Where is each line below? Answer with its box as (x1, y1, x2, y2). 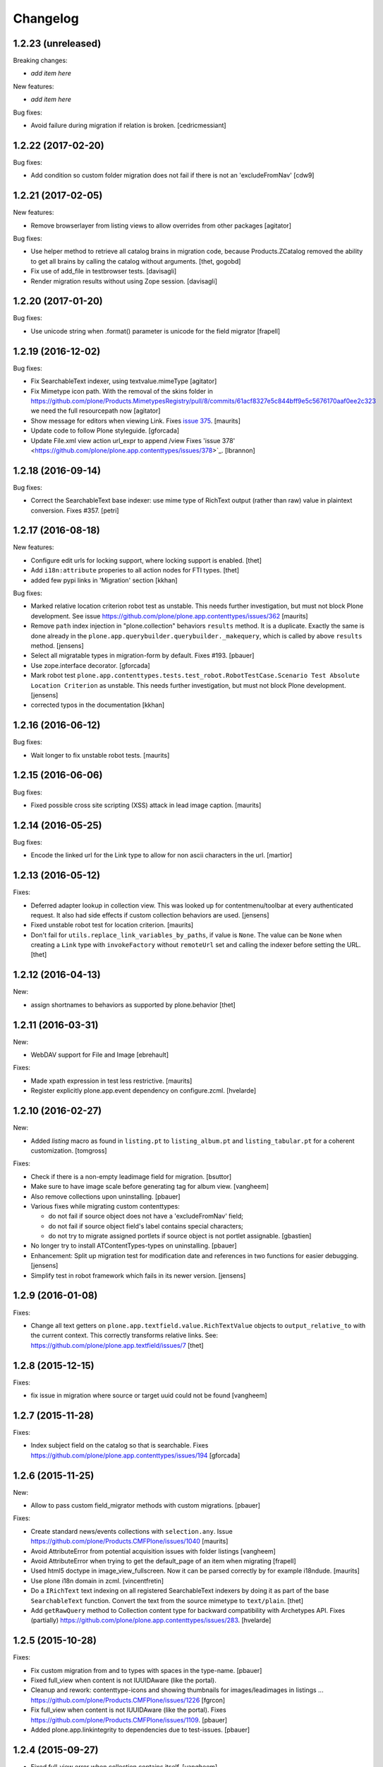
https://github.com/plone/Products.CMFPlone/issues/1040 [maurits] (30, 1537, 229, 1546)
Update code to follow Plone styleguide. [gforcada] (30, 426, 180, 435)
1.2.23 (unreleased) (13, 37, 102, 49)
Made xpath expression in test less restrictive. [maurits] (30, 1076, 193, 1085)
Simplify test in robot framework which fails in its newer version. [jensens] (30, 1271, 246, 1279)
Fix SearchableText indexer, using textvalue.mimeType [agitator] (30, 377, 217, 385)
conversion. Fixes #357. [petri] (30, 506, 119, 515)
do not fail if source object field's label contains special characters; (48, 1221, 243, 1230)
